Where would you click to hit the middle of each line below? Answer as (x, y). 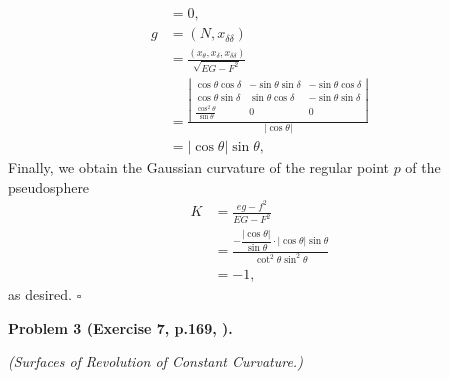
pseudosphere (49, 186)
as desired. (40, 294)
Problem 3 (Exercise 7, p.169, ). (120, 327)
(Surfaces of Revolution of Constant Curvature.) (155, 361)
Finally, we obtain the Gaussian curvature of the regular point (198, 167)
